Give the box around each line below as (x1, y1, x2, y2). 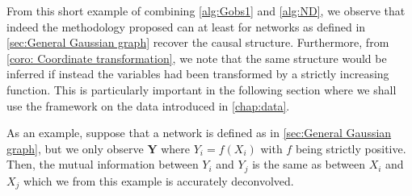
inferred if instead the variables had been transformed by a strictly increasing (6, 65, 389, 82)
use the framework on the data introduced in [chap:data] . (6, 97, 290, 114)
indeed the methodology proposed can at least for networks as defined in (6, 18, 366, 35)
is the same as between (252, 156, 365, 173)
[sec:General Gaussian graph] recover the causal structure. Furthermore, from (6, 34, 389, 51)
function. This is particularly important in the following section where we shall (6, 81, 397, 98)
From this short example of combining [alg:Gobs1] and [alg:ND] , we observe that (6, 2, 406, 19)
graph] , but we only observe (6, 140, 144, 156)
